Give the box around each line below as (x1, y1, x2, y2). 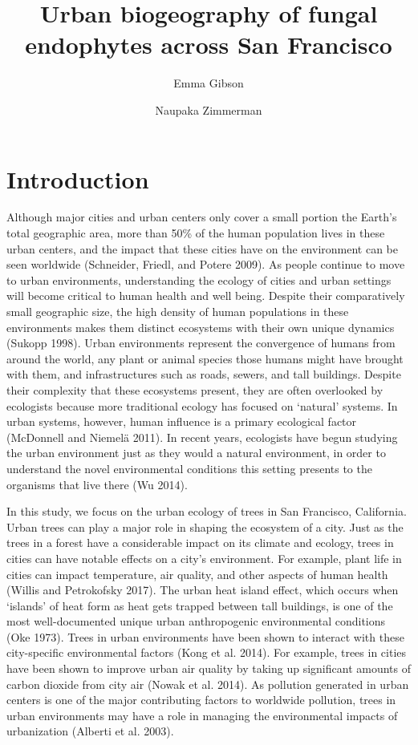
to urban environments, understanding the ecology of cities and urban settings (6, 271, 392, 288)
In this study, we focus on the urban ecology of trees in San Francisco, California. (6, 503, 407, 520)
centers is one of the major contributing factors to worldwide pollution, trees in (6, 691, 396, 708)
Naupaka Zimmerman (155, 101, 262, 118)
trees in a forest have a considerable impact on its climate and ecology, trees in (6, 534, 394, 551)
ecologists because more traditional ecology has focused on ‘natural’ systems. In (6, 397, 398, 414)
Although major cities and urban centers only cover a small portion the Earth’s (6, 209, 397, 225)
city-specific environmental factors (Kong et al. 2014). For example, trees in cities (6, 644, 407, 661)
